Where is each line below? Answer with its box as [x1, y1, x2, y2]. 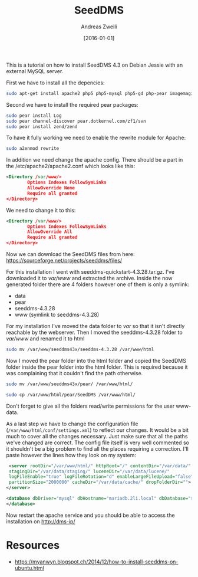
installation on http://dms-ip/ [6, 517, 75, 525]
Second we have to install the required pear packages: [6, 101, 138, 108]
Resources [6, 539, 60, 552]
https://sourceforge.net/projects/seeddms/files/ [6, 257, 123, 264]
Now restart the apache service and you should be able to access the [6, 512, 175, 519]
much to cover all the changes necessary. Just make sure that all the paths [6, 432, 188, 440]
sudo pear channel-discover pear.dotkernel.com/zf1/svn [6, 118, 146, 124]
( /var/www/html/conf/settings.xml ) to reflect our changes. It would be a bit [6, 426, 189, 434]
